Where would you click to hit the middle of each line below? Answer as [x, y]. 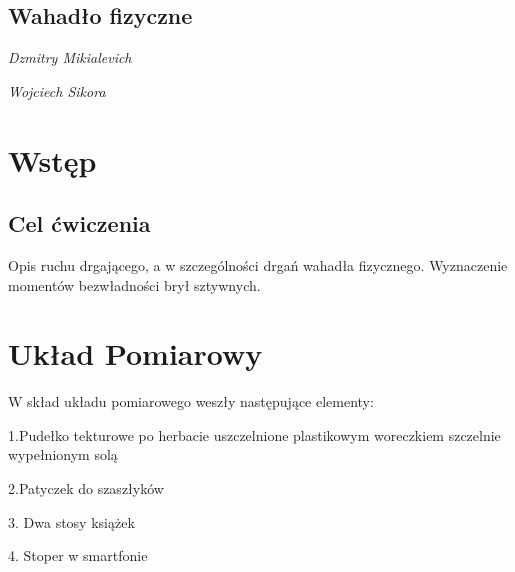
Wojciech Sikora [57, 90]
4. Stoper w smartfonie [78, 555]
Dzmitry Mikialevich [70, 57]
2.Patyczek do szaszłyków [86, 488]
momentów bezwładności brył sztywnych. [134, 284]
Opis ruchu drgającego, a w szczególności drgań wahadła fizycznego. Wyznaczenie [258, 264]
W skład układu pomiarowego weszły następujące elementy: [191, 401]
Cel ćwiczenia [79, 223]
